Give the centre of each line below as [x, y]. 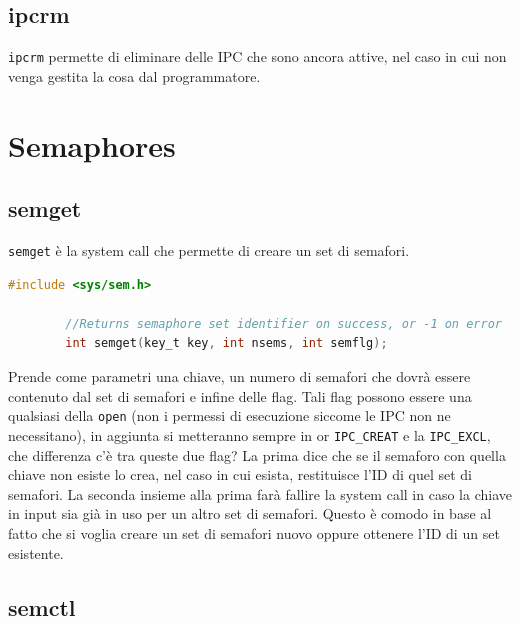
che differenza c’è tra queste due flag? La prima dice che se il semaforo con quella [257, 454]
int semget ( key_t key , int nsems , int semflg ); [226, 343]
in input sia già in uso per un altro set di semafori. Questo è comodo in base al [250, 513]
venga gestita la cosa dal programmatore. [134, 75]
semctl [42, 606]
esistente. [36, 552]
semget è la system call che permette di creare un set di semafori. [209, 250]
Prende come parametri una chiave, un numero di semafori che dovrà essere [239, 376]
